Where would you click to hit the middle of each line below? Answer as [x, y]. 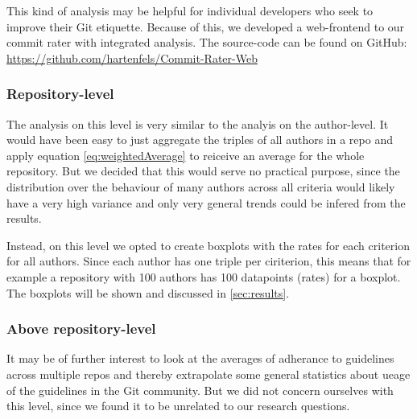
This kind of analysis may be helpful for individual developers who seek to [190, 10]
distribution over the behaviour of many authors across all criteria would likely [201, 186]
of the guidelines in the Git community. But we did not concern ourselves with [200, 390]
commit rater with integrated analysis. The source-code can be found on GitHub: [207, 42]
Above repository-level [81, 329]
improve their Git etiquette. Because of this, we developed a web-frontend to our [206, 26]
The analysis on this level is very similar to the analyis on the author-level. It [198, 123]
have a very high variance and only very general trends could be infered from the [206, 202]
